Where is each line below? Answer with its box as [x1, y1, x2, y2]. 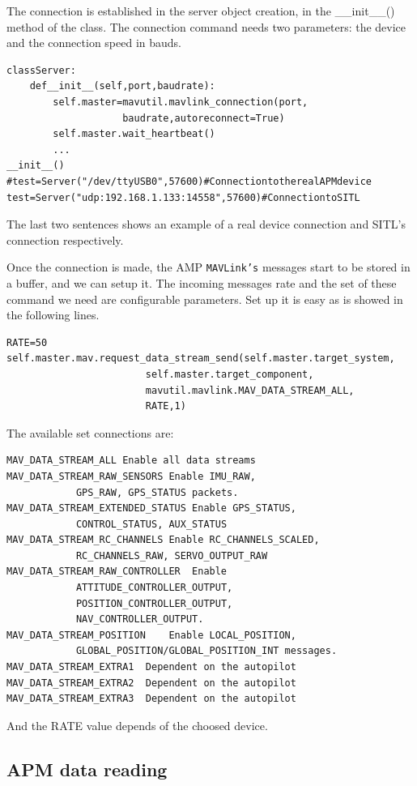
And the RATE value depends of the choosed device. [6, 716, 268, 733]
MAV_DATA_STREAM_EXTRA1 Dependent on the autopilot [6, 661, 296, 673]
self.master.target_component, [145, 368, 314, 380]
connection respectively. [6, 231, 124, 248]
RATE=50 [6, 336, 48, 348]
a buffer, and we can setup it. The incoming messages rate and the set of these [6, 274, 397, 291]
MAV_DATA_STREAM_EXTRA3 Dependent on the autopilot [6, 693, 296, 705]
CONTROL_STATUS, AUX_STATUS [75, 518, 228, 530]
